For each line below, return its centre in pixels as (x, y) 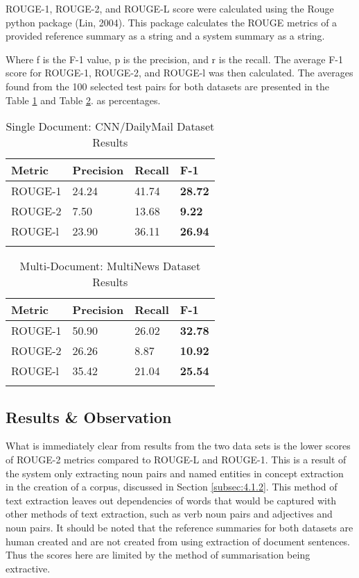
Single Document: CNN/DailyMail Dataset (110, 126)
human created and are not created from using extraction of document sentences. (178, 541)
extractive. (28, 568)
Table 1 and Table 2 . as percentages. (83, 100)
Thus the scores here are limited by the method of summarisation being (158, 555)
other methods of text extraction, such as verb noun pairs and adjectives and (169, 514)
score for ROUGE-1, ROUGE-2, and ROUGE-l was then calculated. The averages (179, 73)
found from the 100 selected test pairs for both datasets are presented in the (167, 86)
